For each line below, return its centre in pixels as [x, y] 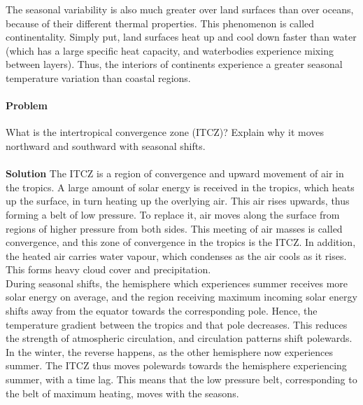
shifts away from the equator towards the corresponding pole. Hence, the [162, 311]
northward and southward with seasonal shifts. [106, 145]
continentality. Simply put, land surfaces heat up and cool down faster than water [181, 37]
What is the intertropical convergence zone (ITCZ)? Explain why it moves [165, 132]
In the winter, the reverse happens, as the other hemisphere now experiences [170, 351]
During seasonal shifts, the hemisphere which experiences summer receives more [177, 283]
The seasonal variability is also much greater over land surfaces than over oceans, [180, 9]
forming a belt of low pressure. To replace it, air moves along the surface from [173, 214]
